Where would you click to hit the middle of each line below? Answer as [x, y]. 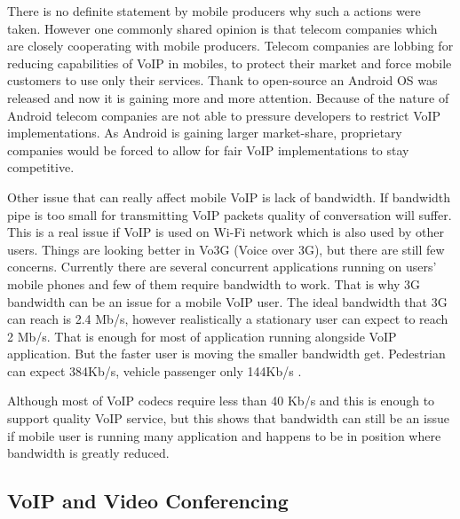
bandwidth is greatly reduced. [88, 453]
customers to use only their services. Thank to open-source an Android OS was [222, 80]
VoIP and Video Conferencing [148, 501]
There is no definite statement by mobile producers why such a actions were [214, 11]
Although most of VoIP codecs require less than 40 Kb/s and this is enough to [221, 401]
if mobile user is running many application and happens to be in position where [224, 435]
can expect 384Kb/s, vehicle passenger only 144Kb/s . [155, 370]
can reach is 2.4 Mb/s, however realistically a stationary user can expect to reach [228, 319]
